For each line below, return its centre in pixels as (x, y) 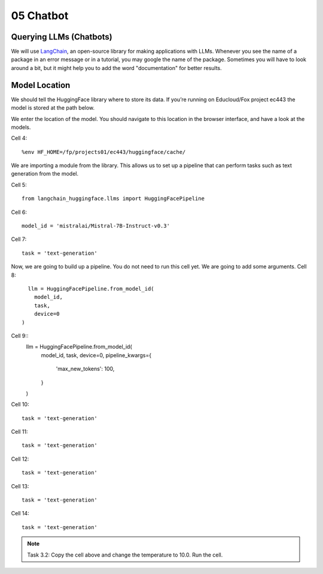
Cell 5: (19, 185)
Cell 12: (20, 459)
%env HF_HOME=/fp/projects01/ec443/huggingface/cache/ (104, 152)
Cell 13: (20, 486)
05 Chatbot (40, 16)
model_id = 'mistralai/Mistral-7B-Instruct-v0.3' (96, 226)
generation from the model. (45, 174)
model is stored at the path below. (53, 108)
